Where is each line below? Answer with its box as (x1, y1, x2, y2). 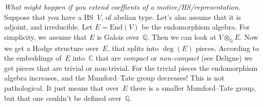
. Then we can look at (147, 31, 216, 42)
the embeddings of (4, 52, 62, 63)
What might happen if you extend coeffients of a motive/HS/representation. (4, 2, 241, 12)
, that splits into (107, 42, 159, 53)
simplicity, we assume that (4, 31, 87, 42)
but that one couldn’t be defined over (4, 92, 122, 103)
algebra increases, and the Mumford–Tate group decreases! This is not (4, 72, 225, 83)
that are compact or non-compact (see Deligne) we (95, 52, 253, 63)
